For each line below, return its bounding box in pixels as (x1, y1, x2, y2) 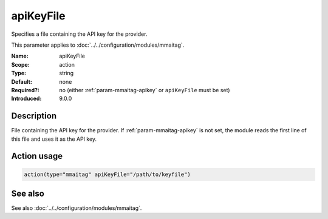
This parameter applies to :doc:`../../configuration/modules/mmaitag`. (11, 41, 185, 49)
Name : (11, 52, 29, 60)
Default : (11, 78, 33, 85)
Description (11, 111, 57, 121)
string (59, 70, 74, 77)
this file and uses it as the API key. (11, 135, 97, 143)
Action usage (11, 151, 63, 161)
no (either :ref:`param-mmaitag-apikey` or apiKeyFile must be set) (59, 86, 230, 93)
